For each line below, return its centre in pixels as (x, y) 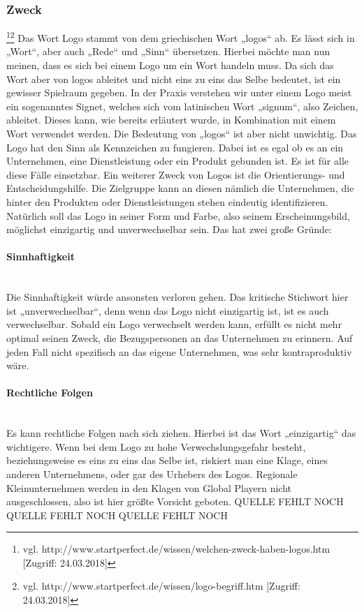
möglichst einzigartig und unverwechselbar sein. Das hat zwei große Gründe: (169, 229)
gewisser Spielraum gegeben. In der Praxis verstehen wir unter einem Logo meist (179, 92)
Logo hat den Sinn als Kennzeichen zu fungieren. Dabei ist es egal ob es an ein (175, 147)
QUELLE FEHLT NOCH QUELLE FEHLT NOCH (117, 515)
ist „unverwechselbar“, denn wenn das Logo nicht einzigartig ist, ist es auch (168, 310)
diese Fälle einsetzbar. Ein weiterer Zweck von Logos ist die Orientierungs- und (176, 174)
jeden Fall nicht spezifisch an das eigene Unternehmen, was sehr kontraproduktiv (179, 351)
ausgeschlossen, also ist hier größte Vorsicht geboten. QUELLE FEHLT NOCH (175, 501)
